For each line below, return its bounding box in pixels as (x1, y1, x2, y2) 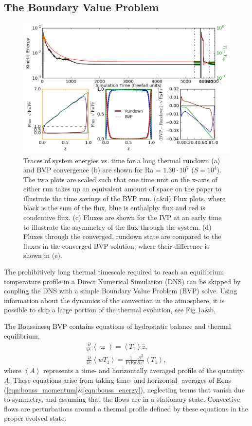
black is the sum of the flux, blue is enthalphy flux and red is (23, 203, 205, 213)
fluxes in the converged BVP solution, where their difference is (23, 240, 210, 251)
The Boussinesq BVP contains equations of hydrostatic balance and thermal (4, 321, 231, 331)
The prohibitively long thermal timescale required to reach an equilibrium (4, 267, 224, 277)
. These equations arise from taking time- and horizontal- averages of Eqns (9, 375, 232, 385)
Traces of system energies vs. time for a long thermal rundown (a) (23, 155, 220, 165)
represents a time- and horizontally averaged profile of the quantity (43, 365, 243, 375)
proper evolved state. (4, 413, 67, 423)
